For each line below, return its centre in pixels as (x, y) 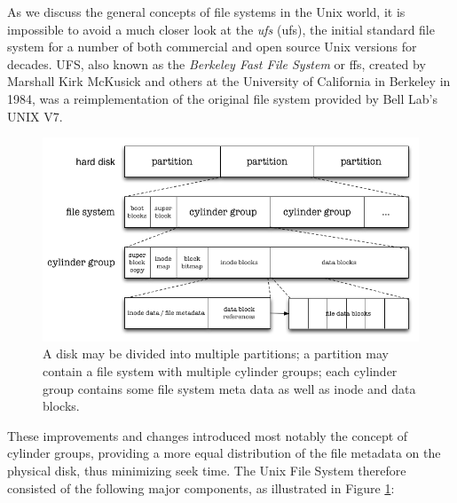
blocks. (61, 406)
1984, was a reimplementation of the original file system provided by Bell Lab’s (222, 98)
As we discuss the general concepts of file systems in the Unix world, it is (206, 12)
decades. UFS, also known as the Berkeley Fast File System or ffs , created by (217, 63)
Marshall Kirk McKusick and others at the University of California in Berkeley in (229, 81)
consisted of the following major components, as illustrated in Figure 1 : (201, 487)
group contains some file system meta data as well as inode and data (229, 388)
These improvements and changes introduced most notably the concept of (208, 435)
